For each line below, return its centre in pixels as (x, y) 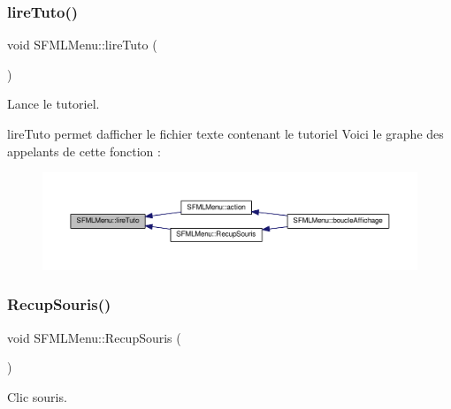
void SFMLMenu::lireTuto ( (82, 45)
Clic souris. (37, 396)
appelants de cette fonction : (84, 151)
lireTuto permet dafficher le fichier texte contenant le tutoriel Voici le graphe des (225, 133)
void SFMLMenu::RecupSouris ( (94, 337)
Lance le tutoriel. (54, 104)
